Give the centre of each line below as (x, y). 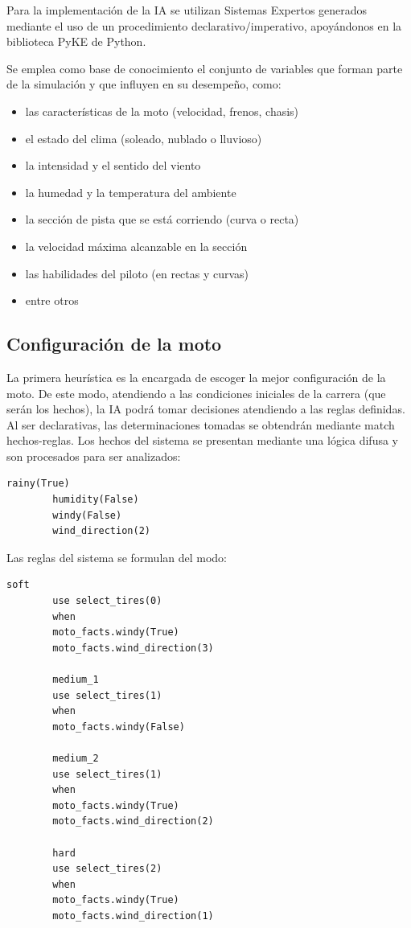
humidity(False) (96, 500)
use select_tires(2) (107, 869)
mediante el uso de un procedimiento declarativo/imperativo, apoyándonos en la (204, 25)
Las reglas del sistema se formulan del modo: (117, 557)
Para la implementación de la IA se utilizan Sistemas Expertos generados (187, 10)
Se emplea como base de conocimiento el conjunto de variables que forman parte (205, 68)
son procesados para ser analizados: (94, 456)
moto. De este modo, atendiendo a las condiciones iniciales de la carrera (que (196, 393)
